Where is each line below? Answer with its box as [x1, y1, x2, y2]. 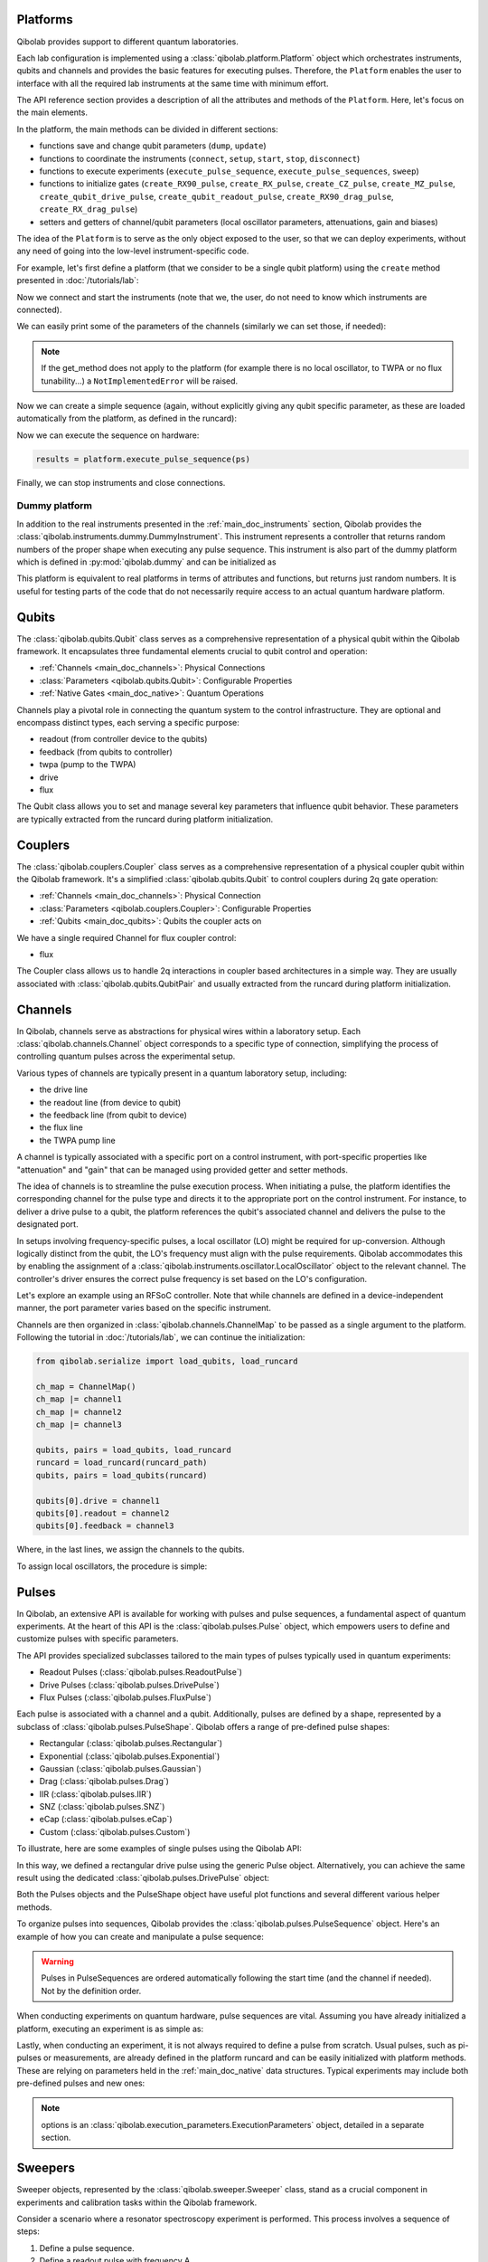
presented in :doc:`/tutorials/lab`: [16, 275, 139, 286]
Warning [41, 1955, 74, 1967]
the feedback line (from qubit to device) [39, 1109, 187, 1120]
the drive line [39, 1084, 89, 1095]
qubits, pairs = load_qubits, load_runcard [35, 1444, 232, 1455]
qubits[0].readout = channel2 [35, 1507, 170, 1518]
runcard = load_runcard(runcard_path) [35, 1458, 208, 1468]
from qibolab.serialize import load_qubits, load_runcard [35, 1356, 298, 1366]
